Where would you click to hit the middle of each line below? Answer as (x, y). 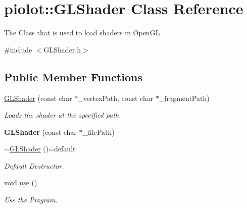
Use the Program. (31, 200)
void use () (21, 183)
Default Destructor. (34, 165)
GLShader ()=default (42, 149)
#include (18, 49)
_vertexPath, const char (116, 98)
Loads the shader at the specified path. (63, 115)
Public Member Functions (73, 76)
